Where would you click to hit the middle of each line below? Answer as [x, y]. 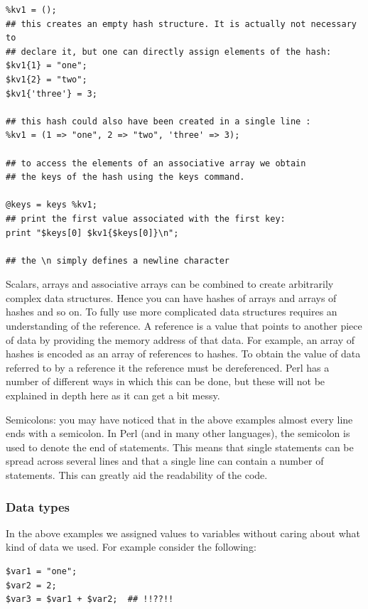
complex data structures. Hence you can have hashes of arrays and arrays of [171, 297]
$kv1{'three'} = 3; [52, 93]
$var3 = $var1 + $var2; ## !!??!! [90, 599]
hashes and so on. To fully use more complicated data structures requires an [172, 312]
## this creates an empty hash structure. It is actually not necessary [181, 24]
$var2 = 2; [31, 585]
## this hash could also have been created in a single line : [158, 121]
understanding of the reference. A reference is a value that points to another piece [184, 326]
